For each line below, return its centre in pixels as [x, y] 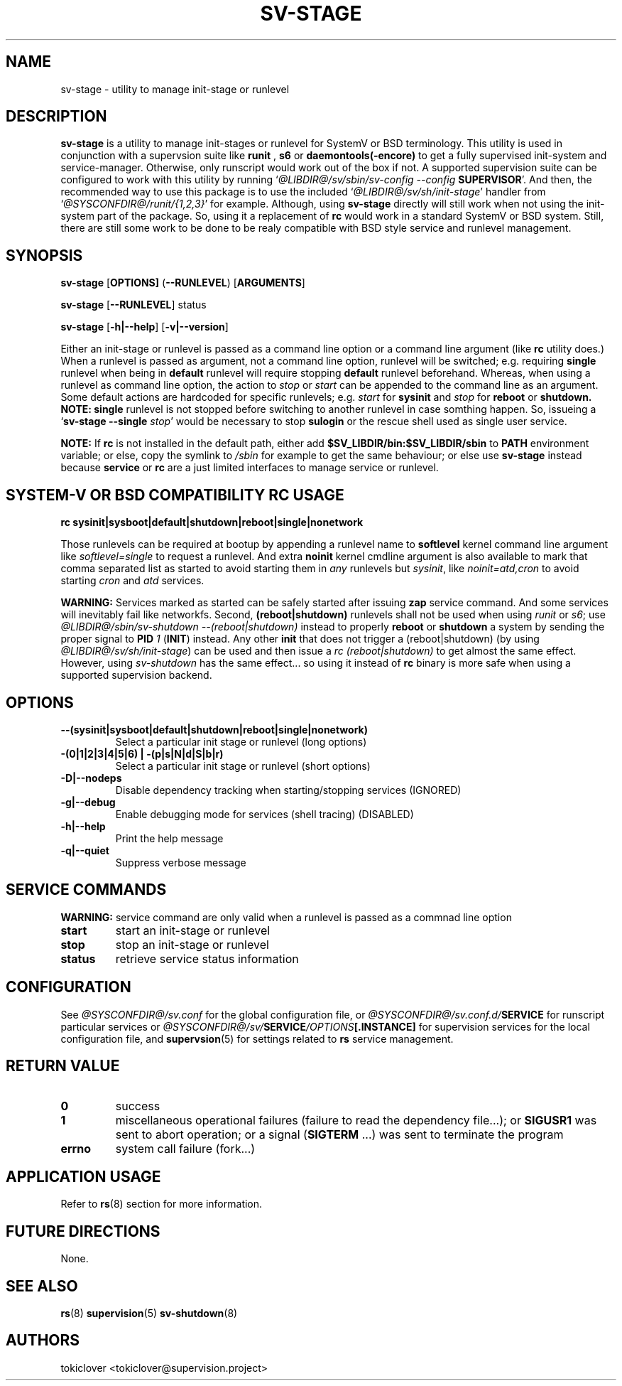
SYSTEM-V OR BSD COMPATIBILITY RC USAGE [175, 495]
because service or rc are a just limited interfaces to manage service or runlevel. [250, 468]
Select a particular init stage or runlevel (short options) [243, 765]
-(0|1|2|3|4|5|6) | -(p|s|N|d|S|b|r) [142, 753]
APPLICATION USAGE [83, 1176]
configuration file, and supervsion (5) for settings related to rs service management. [257, 1038]
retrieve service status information [207, 958]
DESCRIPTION [56, 117]
